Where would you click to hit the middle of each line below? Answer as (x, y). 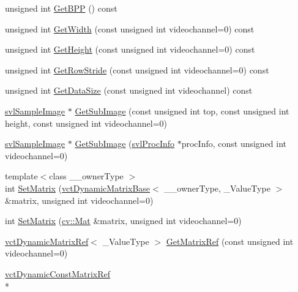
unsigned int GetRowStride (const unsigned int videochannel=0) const (137, 69)
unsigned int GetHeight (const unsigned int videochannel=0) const (130, 49)
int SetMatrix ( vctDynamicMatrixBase (78, 188)
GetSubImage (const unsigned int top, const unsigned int (182, 110)
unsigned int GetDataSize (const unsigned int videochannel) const (129, 90)
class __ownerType (86, 176)
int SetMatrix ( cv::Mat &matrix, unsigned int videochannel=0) (123, 221)
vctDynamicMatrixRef (47, 241)
